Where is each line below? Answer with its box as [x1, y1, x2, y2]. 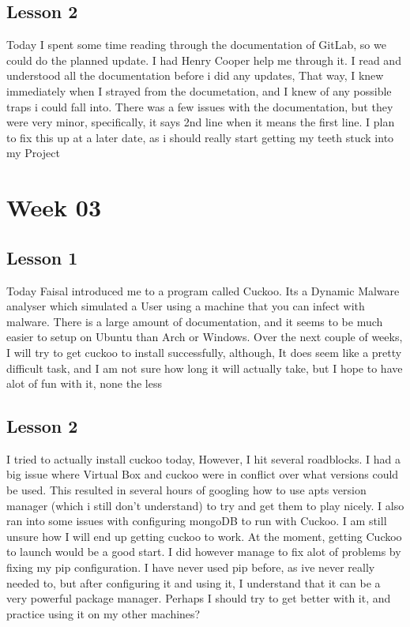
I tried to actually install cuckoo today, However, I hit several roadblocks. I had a [6, 450, 401, 467]
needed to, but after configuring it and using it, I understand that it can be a [6, 574, 381, 591]
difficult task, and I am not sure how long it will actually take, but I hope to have [6, 359, 403, 376]
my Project [6, 145, 60, 161]
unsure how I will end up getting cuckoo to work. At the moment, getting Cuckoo [6, 528, 402, 544]
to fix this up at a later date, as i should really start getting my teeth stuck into [6, 129, 394, 145]
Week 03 [6, 191, 102, 223]
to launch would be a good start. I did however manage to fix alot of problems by [6, 543, 401, 560]
